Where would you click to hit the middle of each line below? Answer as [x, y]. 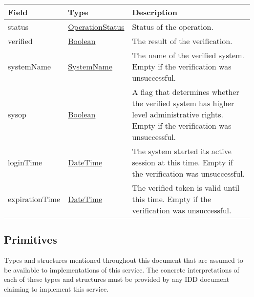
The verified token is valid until [186, 188]
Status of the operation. [173, 27]
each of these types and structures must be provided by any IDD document [117, 279]
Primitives [31, 240]
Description [155, 12]
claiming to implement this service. [56, 288]
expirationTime [34, 199]
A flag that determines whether [186, 92]
